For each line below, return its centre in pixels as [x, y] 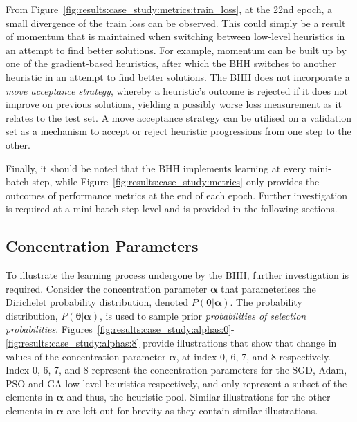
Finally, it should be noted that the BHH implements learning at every [156, 168]
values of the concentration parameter [86, 356]
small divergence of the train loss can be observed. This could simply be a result [176, 22]
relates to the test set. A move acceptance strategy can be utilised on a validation [179, 117]
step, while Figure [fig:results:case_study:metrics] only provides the [176, 182]
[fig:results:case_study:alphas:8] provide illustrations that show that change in [171, 343]
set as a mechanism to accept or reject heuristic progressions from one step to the [178, 131]
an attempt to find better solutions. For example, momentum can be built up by [176, 49]
